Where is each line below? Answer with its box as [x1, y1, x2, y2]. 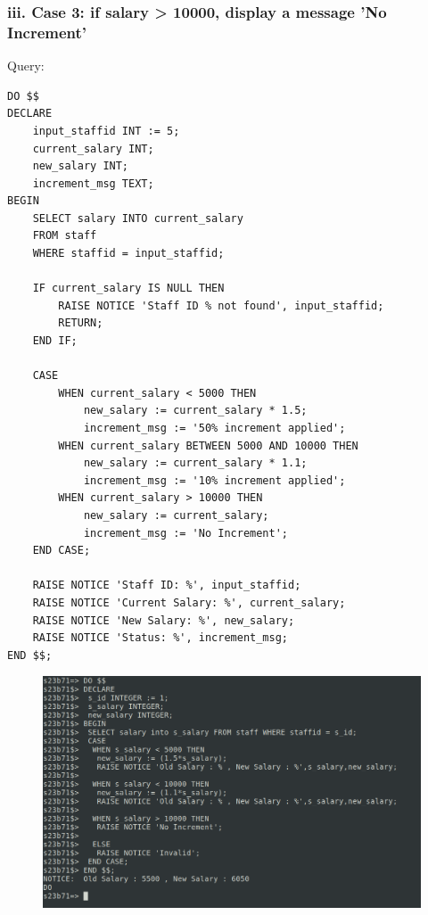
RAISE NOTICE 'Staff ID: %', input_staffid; [32, 579, 301, 592]
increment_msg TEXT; [32, 177, 154, 190]
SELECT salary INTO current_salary [32, 211, 243, 225]
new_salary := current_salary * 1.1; [83, 457, 308, 470]
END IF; [32, 334, 78, 348]
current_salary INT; [32, 142, 154, 155]
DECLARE [7, 107, 53, 120]
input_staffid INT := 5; [32, 124, 180, 137]
